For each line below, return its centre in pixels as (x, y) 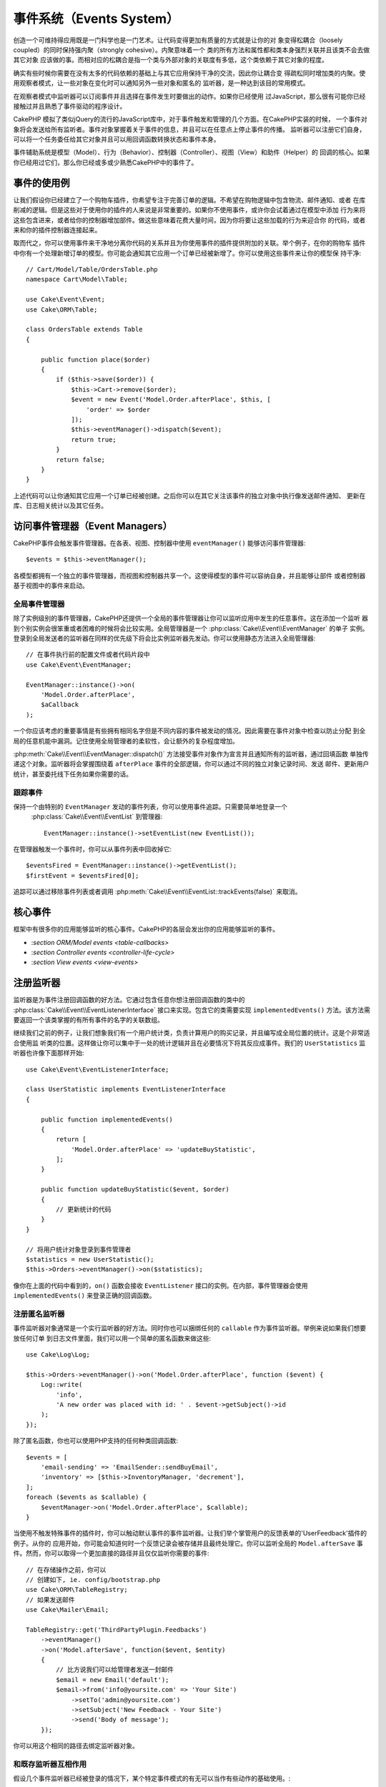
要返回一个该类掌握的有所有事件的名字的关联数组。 (88, 1020)
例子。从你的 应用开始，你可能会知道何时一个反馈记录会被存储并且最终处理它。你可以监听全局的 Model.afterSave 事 (188, 1543)
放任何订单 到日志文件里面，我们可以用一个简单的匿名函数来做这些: (112, 1338)
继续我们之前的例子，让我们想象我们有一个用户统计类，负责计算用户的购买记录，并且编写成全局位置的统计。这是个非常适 (192, 1033)
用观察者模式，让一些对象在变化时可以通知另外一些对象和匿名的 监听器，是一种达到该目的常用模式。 (161, 83)
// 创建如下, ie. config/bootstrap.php (93, 1579)
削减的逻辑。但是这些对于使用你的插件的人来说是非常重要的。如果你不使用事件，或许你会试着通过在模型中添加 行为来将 (189, 210)
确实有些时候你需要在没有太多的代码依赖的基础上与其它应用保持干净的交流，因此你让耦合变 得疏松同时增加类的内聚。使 (189, 73)
